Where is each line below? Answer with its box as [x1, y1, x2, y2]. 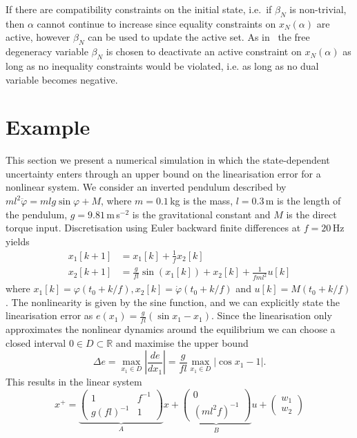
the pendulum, [6, 207, 68, 221]
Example [6, 113, 90, 141]
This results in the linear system [6, 374, 142, 389]
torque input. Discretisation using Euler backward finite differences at [6, 220, 301, 235]
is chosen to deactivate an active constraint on [106, 44, 302, 59]
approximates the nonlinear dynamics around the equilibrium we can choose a [6, 322, 336, 336]
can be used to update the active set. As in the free [88, 30, 310, 44]
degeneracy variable [6, 44, 88, 59]
